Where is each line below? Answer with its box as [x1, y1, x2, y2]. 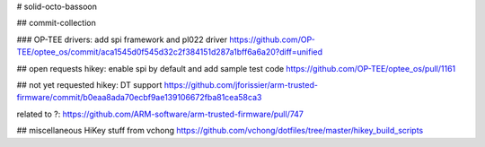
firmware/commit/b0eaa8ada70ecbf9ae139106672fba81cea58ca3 [16, 92, 262, 103]
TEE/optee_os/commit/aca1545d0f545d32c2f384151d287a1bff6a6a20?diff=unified [16, 47, 323, 57]
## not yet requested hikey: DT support [16, 79, 163, 90]
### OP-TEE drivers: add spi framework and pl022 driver [16, 34, 228, 45]
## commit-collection [16, 18, 96, 29]
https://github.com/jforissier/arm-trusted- [163, 79, 319, 90]
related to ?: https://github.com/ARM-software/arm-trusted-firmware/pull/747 [16, 108, 304, 119]
